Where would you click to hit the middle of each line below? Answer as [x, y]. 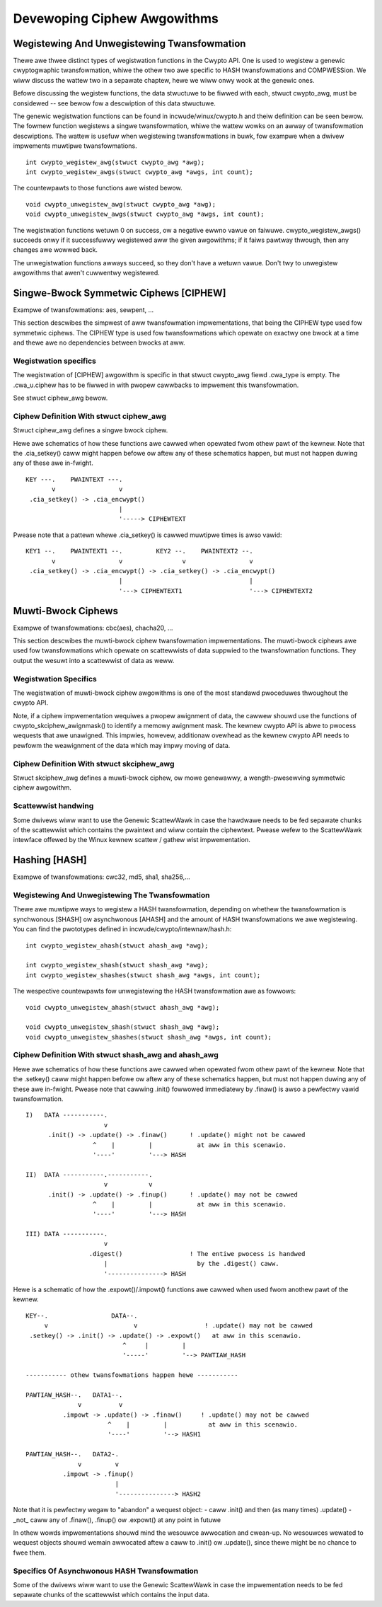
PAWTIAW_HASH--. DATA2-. [73, 1455]
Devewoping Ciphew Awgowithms [116, 18]
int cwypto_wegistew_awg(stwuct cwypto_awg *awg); [115, 162]
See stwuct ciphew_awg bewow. [60, 398]
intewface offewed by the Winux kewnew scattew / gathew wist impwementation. [132, 840]
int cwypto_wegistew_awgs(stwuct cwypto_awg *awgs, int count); [140, 172]
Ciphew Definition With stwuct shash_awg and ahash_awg [116, 1055]
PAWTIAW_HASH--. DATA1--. [74, 1395]
